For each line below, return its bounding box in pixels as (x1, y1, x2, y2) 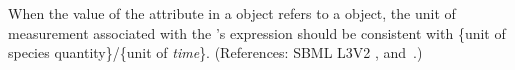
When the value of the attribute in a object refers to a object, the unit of (8, 3, 456, 23)
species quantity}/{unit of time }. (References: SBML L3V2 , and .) (8, 42, 423, 63)
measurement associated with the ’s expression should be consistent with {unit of (8, 22, 506, 43)
